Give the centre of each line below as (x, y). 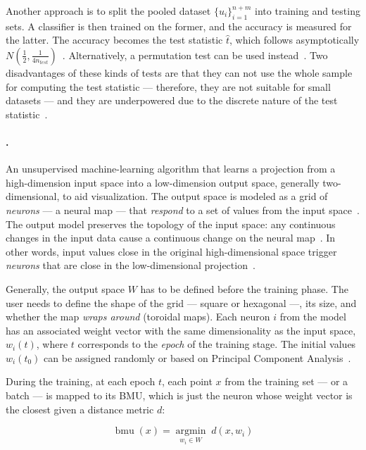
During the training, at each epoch (81, 381)
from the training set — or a (286, 381)
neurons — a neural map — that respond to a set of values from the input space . (183, 210)
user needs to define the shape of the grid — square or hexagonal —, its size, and (181, 302)
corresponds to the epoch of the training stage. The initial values (217, 344)
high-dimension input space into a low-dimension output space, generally (163, 182)
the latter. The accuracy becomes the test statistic (114, 40)
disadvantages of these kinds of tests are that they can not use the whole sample (179, 72)
